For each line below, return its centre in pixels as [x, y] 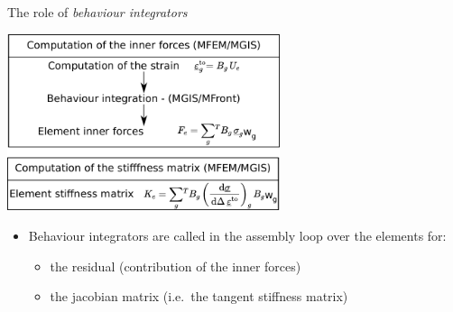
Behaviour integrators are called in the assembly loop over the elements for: [237, 236]
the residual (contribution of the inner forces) [176, 266]
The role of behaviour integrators [97, 12]
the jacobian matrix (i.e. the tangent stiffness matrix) [199, 296]
